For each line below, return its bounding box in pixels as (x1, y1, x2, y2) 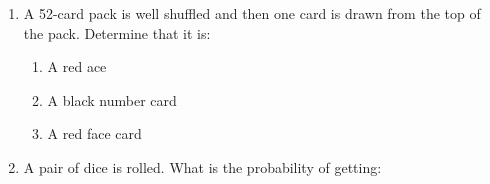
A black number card (47, 89, 177, 110)
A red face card (47, 123, 142, 144)
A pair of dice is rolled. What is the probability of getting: (23, 156, 382, 177)
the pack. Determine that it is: (23, 22, 211, 43)
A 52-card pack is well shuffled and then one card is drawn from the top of (23, 3, 481, 23)
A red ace (47, 56, 107, 77)
